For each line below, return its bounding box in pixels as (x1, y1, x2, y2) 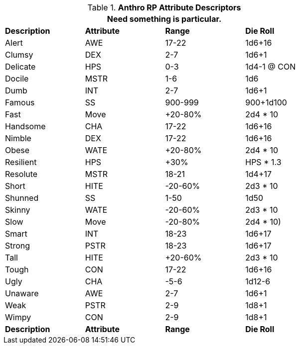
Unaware (5, 288, 39, 298)
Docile (5, 74, 29, 84)
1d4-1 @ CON (245, 62, 296, 72)
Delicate (5, 62, 36, 72)
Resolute (5, 169, 38, 179)
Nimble (5, 133, 31, 143)
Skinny (5, 205, 30, 215)
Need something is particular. (107, 14, 222, 24)
